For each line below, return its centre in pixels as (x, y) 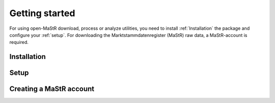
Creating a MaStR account (52, 89)
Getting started (42, 13)
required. (19, 42)
